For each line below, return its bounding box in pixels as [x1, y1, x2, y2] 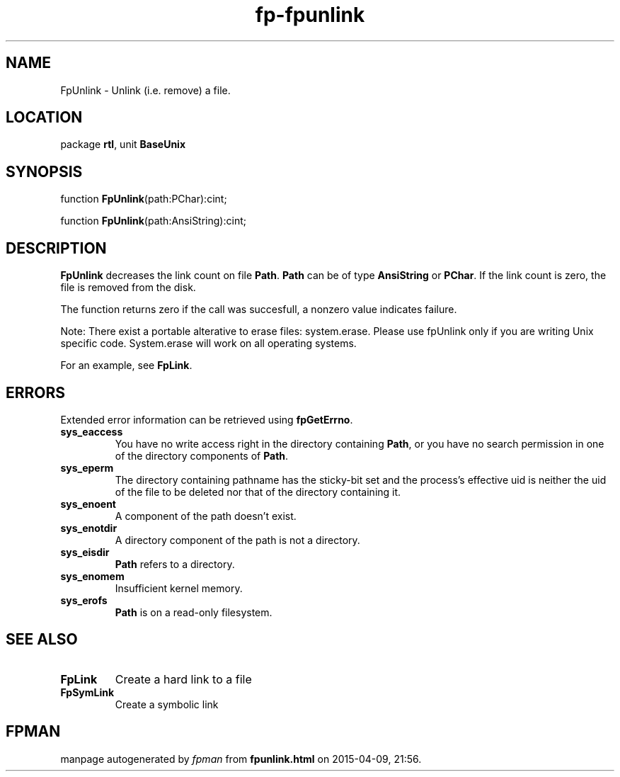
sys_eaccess [60, 425, 123, 438]
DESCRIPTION [6, 239, 107, 257]
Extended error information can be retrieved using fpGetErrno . [60, 413, 353, 426]
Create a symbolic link [115, 698, 219, 710]
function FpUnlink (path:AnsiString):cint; [60, 215, 246, 227]
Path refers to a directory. [115, 557, 235, 570]
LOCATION [6, 108, 83, 127]
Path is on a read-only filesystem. [115, 606, 272, 618]
